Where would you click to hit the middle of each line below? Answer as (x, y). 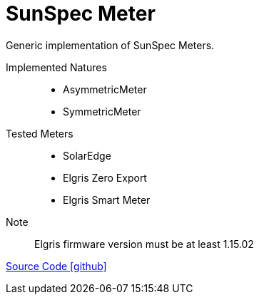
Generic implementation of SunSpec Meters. (110, 45)
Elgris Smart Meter (107, 200)
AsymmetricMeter (105, 89)
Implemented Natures (56, 67)
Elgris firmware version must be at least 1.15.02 (144, 244)
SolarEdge (87, 155)
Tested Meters (40, 133)
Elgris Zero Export (105, 177)
